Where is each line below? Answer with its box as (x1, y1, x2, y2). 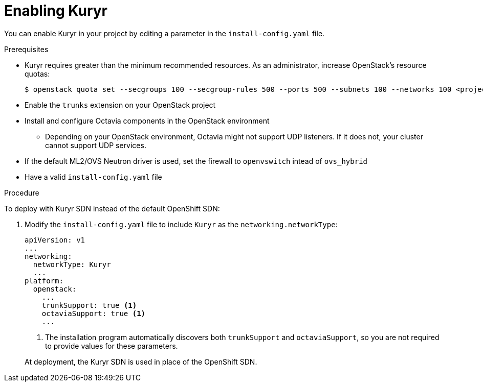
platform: (25, 276, 63, 285)
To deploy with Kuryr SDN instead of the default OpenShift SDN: (4, 204, 220, 213)
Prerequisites (4, 44, 49, 54)
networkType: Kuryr (33, 260, 111, 269)
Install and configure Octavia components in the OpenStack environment (25, 116, 270, 125)
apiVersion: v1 (25, 235, 85, 244)
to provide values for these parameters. (45, 341, 178, 350)
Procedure (4, 188, 39, 197)
